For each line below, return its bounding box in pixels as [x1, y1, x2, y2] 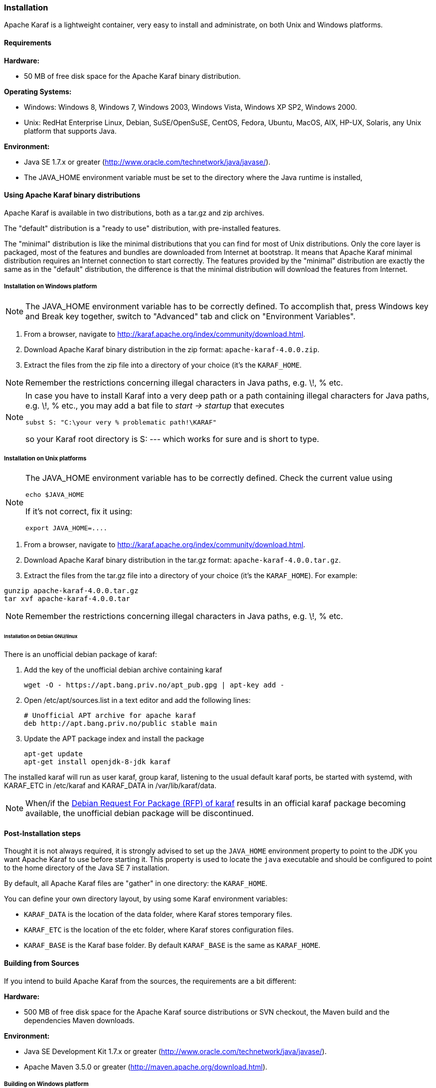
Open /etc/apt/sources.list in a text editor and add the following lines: [24, 696, 251, 705]
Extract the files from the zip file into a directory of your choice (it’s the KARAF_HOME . [24, 360, 302, 369]
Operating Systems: [4, 87, 72, 96]
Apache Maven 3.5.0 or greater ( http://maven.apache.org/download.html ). [24, 1062, 268, 1071]
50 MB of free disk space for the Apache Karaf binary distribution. [24, 71, 241, 80]
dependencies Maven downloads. [24, 1016, 135, 1025]
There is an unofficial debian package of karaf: [4, 650, 157, 659]
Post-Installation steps [4, 829, 81, 838]
